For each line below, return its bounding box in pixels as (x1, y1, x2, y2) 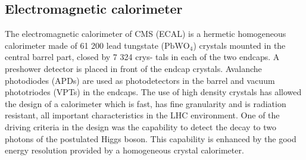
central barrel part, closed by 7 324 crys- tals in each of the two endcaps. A (5, 51, 280, 63)
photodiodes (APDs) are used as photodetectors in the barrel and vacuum (5, 74, 275, 86)
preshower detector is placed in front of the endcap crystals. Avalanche (5, 62, 262, 74)
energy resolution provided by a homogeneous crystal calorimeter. (5, 144, 244, 156)
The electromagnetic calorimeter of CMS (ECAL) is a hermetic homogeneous (5, 27, 286, 40)
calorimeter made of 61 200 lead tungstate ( (5, 39, 165, 51)
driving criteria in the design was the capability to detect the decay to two (5, 120, 277, 133)
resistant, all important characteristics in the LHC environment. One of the (5, 109, 280, 121)
